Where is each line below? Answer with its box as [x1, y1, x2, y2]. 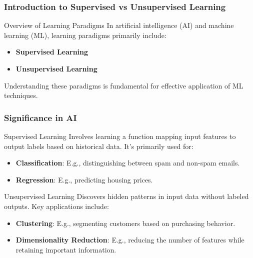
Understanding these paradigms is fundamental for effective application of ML [4, 80, 243, 90]
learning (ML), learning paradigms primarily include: [4, 29, 166, 40]
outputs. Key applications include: [4, 200, 109, 211]
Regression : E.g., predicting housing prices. [15, 174, 153, 184]
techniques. [4, 90, 38, 100]
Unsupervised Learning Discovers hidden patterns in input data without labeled [4, 191, 249, 201]
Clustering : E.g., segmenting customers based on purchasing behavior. [15, 217, 235, 228]
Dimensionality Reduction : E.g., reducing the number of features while [15, 234, 244, 245]
